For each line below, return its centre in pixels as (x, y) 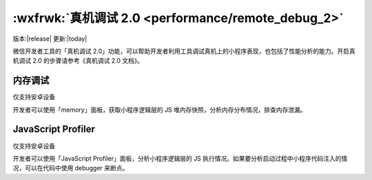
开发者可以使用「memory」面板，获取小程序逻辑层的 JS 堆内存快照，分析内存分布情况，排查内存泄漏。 (159, 110)
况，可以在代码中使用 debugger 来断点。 (71, 168)
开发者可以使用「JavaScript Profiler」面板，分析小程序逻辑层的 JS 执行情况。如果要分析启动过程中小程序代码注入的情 (180, 158)
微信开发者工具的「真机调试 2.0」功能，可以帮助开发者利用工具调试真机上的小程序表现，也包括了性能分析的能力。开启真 (184, 51)
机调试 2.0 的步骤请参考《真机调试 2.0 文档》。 (78, 61)
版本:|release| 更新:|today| (50, 39)
